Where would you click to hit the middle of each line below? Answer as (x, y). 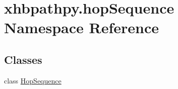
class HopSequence (33, 80)
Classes (23, 59)
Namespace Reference (81, 27)
